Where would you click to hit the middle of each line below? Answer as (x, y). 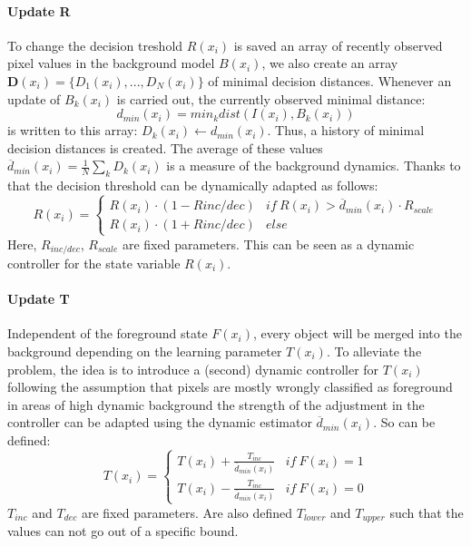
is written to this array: (73, 130)
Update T (39, 299)
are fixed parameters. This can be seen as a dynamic (268, 244)
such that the (427, 512)
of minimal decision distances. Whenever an (330, 80)
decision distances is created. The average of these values (165, 147)
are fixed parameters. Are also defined (187, 512)
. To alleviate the (374, 351)
